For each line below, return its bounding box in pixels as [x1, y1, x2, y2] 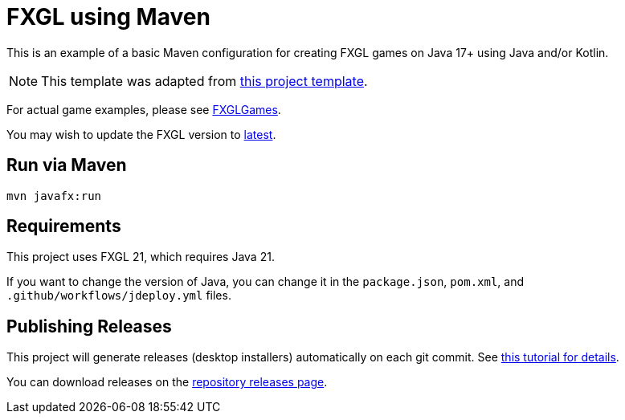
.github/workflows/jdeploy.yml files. [6, 288, 231, 303]
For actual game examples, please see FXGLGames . [6, 102, 281, 116]
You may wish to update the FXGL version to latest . [6, 127, 276, 141]
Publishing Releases [6, 316, 172, 336]
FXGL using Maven [6, 3, 210, 31]
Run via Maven [6, 155, 127, 176]
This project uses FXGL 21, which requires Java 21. [6, 250, 275, 264]
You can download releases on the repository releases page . [6, 375, 328, 389]
